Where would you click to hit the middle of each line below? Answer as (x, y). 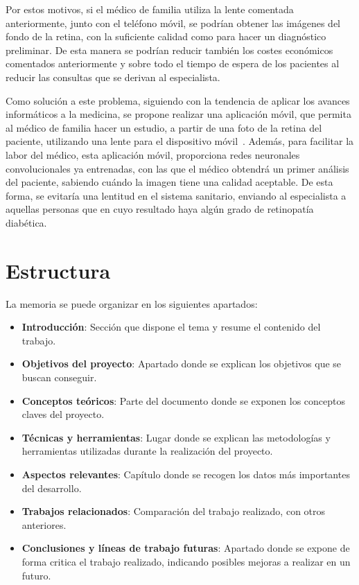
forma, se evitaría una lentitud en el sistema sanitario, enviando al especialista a (176, 195)
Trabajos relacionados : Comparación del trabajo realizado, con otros (174, 511)
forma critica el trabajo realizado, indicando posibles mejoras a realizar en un (186, 561)
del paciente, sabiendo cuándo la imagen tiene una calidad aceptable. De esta (169, 182)
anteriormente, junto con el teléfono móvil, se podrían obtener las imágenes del (173, 23)
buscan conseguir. (59, 377)
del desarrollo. (52, 488)
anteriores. (44, 524)
